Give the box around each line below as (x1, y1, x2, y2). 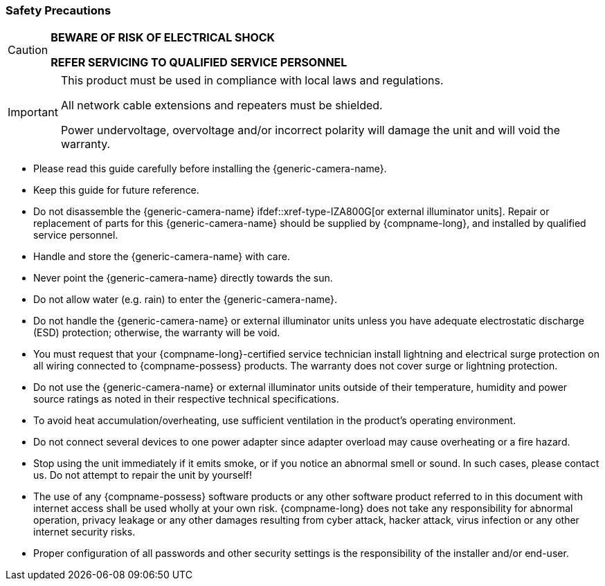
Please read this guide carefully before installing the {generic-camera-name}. (33, 163, 387, 175)
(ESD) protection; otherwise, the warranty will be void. (33, 327, 280, 339)
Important (8, 105, 58, 120)
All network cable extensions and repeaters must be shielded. (60, 98, 383, 113)
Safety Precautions (6, 3, 111, 17)
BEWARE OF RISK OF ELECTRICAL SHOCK (51, 30, 276, 45)
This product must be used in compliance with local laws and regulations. (60, 73, 444, 88)
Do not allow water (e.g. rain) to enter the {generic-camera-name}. (33, 293, 338, 306)
